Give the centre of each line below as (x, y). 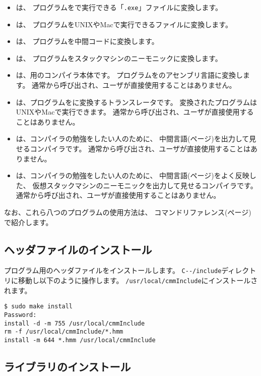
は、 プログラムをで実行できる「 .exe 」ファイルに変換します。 (119, 7)
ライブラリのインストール (68, 366)
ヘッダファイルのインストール (78, 249)
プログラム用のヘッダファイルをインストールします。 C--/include (113, 270)
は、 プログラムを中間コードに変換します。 (87, 41)
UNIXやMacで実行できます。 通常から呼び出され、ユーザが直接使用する (135, 112)
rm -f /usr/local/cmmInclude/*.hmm (64, 332)
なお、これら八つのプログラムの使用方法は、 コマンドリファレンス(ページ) (128, 212)
